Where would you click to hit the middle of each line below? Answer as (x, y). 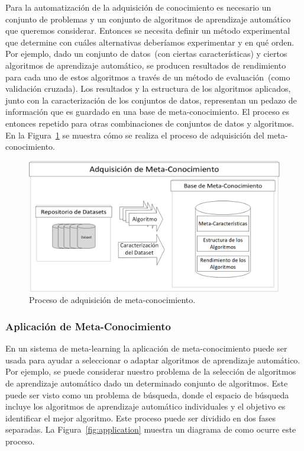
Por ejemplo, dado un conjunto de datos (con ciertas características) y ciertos (146, 54)
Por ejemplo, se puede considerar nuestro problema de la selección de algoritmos (151, 371)
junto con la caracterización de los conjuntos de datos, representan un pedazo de (151, 100)
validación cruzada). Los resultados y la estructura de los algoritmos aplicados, (148, 88)
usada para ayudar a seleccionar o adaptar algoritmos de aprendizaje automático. (153, 360)
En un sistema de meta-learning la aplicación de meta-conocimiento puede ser (146, 348)
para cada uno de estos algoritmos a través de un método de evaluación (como (148, 77)
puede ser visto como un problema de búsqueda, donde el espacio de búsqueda (147, 394)
